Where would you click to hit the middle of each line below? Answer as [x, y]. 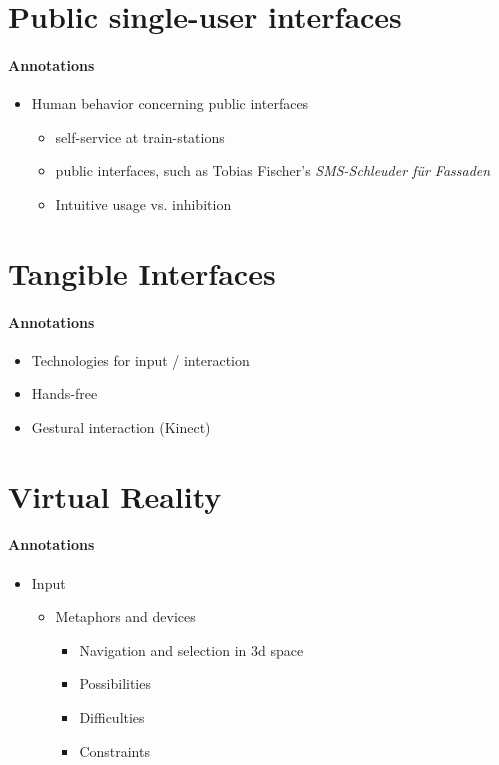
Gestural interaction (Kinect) [121, 426]
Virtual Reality [115, 495]
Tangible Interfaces [142, 272]
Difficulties [112, 717]
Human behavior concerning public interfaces [170, 103]
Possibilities [115, 683]
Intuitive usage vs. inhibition [143, 203]
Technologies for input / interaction [140, 359]
